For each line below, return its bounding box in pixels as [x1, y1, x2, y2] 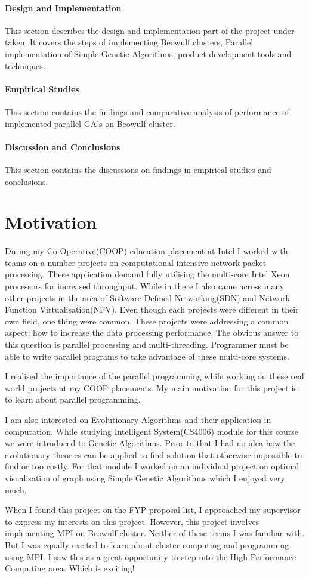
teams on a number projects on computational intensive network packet [5, 256, 267, 268]
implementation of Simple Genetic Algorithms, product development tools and [5, 47, 292, 60]
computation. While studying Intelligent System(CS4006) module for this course [5, 425, 298, 437]
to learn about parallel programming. [5, 393, 141, 406]
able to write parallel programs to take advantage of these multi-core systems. [5, 350, 289, 362]
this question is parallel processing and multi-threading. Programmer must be [5, 338, 289, 351]
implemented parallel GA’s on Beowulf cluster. [5, 117, 175, 129]
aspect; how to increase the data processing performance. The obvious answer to [5, 326, 299, 339]
